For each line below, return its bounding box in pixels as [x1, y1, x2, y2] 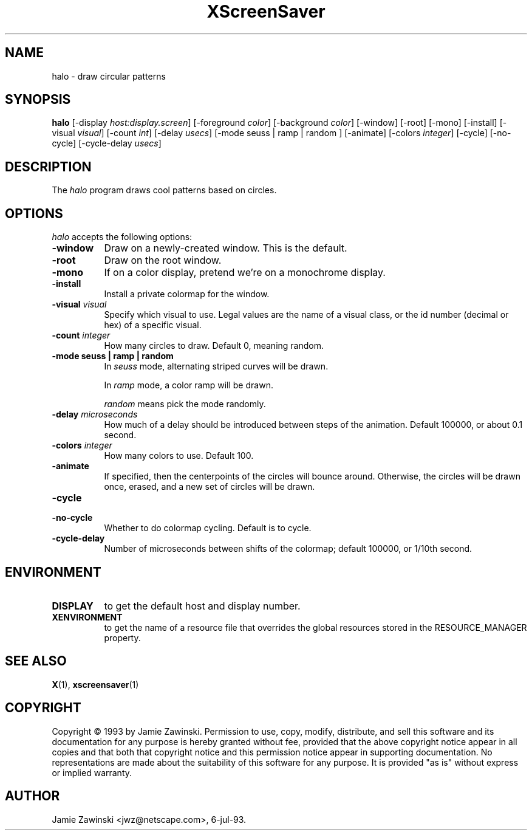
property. [104, 632, 141, 643]
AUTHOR [5, 788, 60, 804]
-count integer [52, 330, 111, 341]
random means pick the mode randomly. [104, 399, 266, 410]
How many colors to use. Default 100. [104, 450, 254, 461]
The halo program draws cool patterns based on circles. [52, 185, 277, 196]
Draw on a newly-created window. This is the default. [104, 242, 347, 255]
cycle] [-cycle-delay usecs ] [52, 138, 162, 149]
